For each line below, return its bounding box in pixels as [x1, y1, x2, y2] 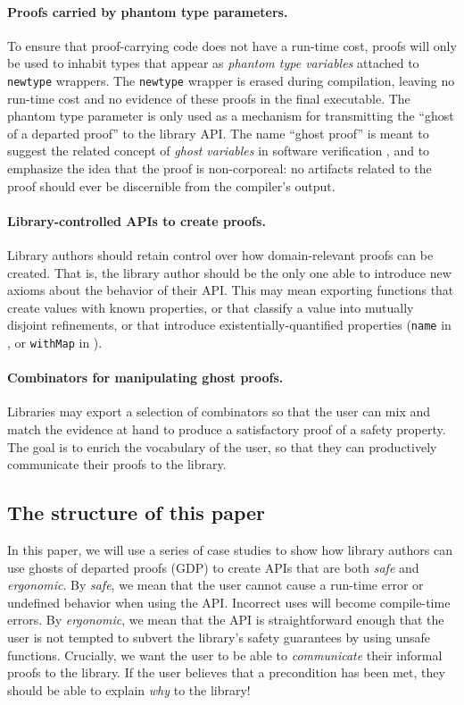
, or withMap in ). [7, 333, 103, 352]
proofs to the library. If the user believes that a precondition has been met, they [7, 663, 445, 682]
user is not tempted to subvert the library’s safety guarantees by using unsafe [7, 628, 431, 647]
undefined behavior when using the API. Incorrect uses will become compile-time [7, 592, 451, 611]
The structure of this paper [7, 499, 266, 526]
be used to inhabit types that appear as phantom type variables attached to [7, 54, 419, 72]
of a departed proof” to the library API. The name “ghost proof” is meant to [7, 123, 429, 142]
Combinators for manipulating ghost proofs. [7, 368, 284, 387]
